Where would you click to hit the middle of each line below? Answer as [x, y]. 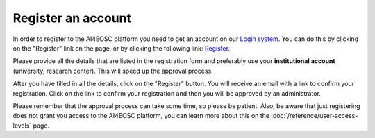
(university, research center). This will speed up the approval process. [113, 71]
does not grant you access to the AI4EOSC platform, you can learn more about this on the [141, 116]
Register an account [72, 18]
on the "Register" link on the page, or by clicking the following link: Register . [122, 48]
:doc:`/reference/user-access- [315, 116]
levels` [22, 126]
